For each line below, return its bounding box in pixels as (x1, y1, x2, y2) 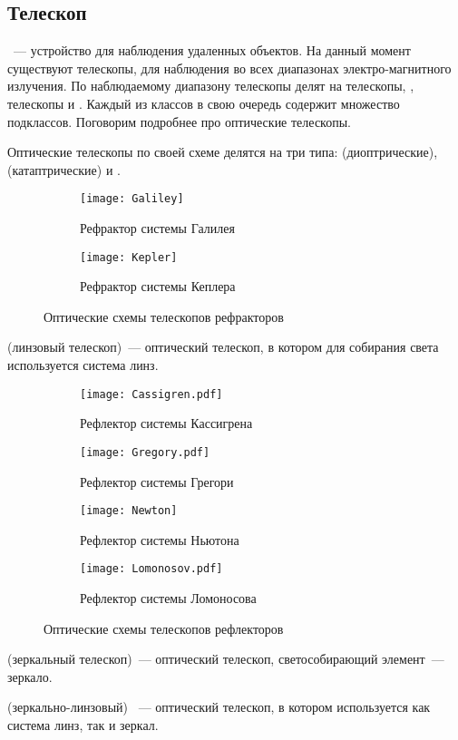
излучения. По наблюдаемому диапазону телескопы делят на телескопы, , (7, 76, 414, 95)
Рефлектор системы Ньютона (80, 530, 239, 549)
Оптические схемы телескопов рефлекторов (44, 618, 284, 638)
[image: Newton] (80, 504, 178, 518)
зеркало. (7, 667, 53, 686)
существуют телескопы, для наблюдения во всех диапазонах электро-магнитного (7, 58, 452, 77)
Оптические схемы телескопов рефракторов (44, 307, 284, 326)
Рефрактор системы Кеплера (80, 277, 236, 296)
